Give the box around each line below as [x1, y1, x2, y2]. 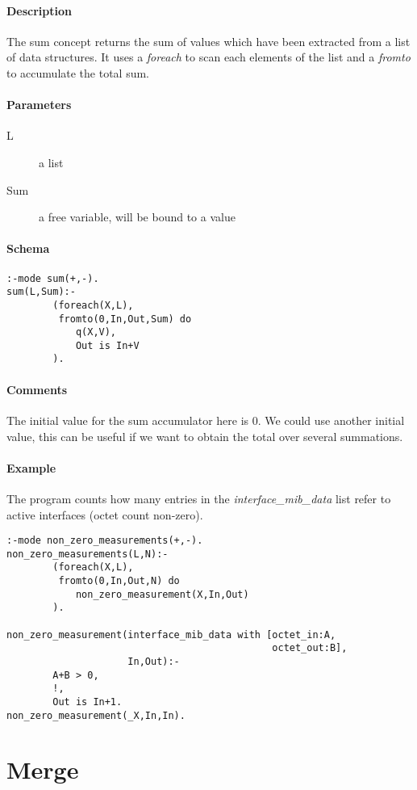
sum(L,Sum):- [6, 286, 76, 298]
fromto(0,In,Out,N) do [58, 575, 180, 587]
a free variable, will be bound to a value [39, 208, 236, 225]
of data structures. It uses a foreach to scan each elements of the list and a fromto [6, 48, 411, 65]
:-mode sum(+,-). [6, 272, 99, 284]
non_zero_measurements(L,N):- [6, 548, 169, 560]
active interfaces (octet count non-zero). [6, 506, 203, 523]
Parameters [6, 96, 72, 113]
